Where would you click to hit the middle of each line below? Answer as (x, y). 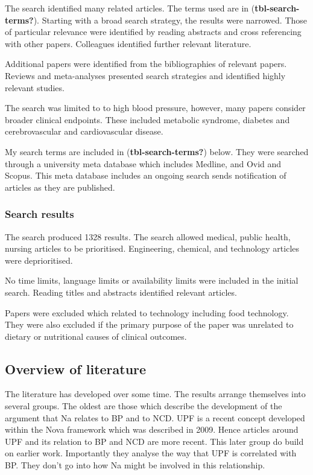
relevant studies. (35, 87)
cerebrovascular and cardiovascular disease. (84, 131)
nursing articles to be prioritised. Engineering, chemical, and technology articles (152, 248)
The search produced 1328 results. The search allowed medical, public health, (148, 236)
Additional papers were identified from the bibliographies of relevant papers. (146, 64)
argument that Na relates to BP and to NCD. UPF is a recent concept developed (155, 417)
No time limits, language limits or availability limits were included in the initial (152, 280)
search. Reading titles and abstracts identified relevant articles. (121, 292)
